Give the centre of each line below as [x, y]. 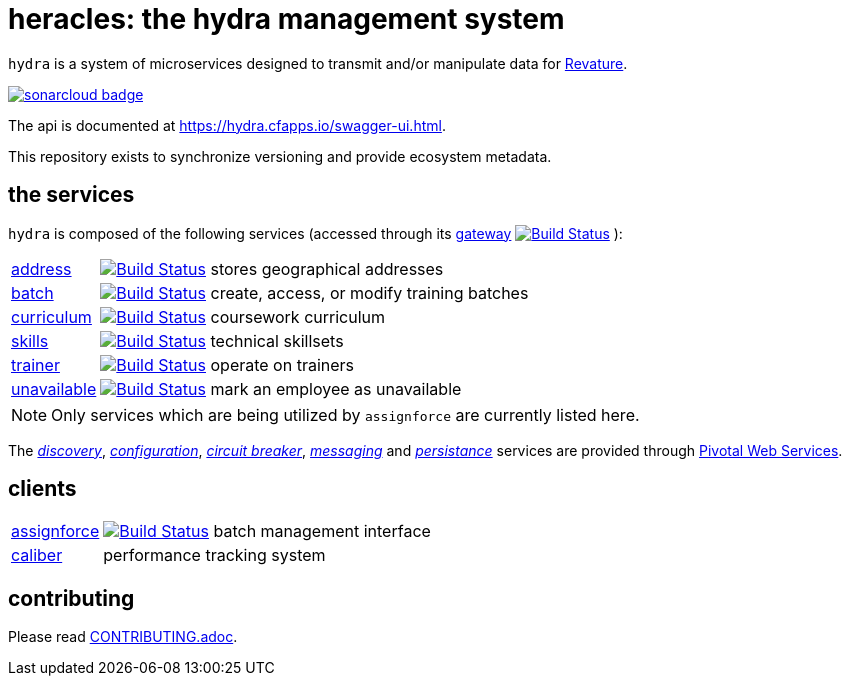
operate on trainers [282, 364]
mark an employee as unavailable [336, 388]
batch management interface [322, 531]
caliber [37, 555]
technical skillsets [277, 340]
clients [42, 489]
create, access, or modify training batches [369, 292]
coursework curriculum [298, 316]
